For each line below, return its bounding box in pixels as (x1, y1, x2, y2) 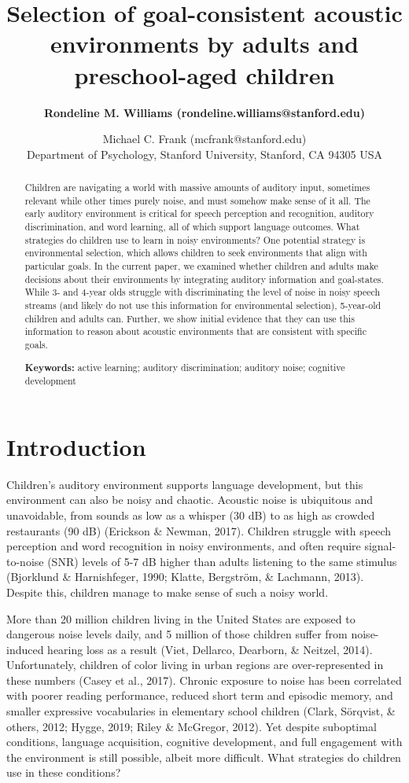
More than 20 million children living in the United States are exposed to (6, 610, 356, 627)
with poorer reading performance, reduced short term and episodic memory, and (6, 687, 393, 704)
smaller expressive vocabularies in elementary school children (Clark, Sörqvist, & (6, 703, 396, 719)
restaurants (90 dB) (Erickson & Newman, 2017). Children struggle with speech (6, 522, 392, 539)
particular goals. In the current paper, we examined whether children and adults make (24, 259, 378, 273)
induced (6, 641, 44, 657)
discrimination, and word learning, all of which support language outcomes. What (24, 220, 360, 233)
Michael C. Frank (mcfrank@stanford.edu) (102, 130, 307, 147)
